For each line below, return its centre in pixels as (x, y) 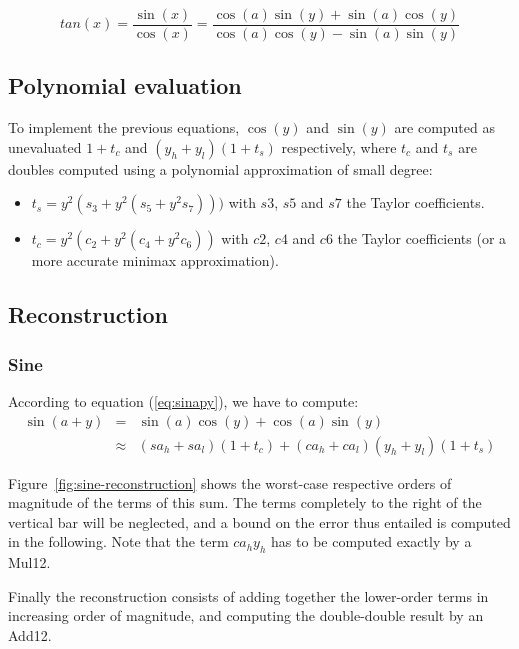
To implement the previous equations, (124, 127)
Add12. (30, 635)
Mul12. (29, 562)
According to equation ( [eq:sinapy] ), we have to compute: (183, 401)
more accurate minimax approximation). (155, 260)
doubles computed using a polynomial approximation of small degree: (220, 168)
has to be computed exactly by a (371, 541)
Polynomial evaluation (125, 85)
